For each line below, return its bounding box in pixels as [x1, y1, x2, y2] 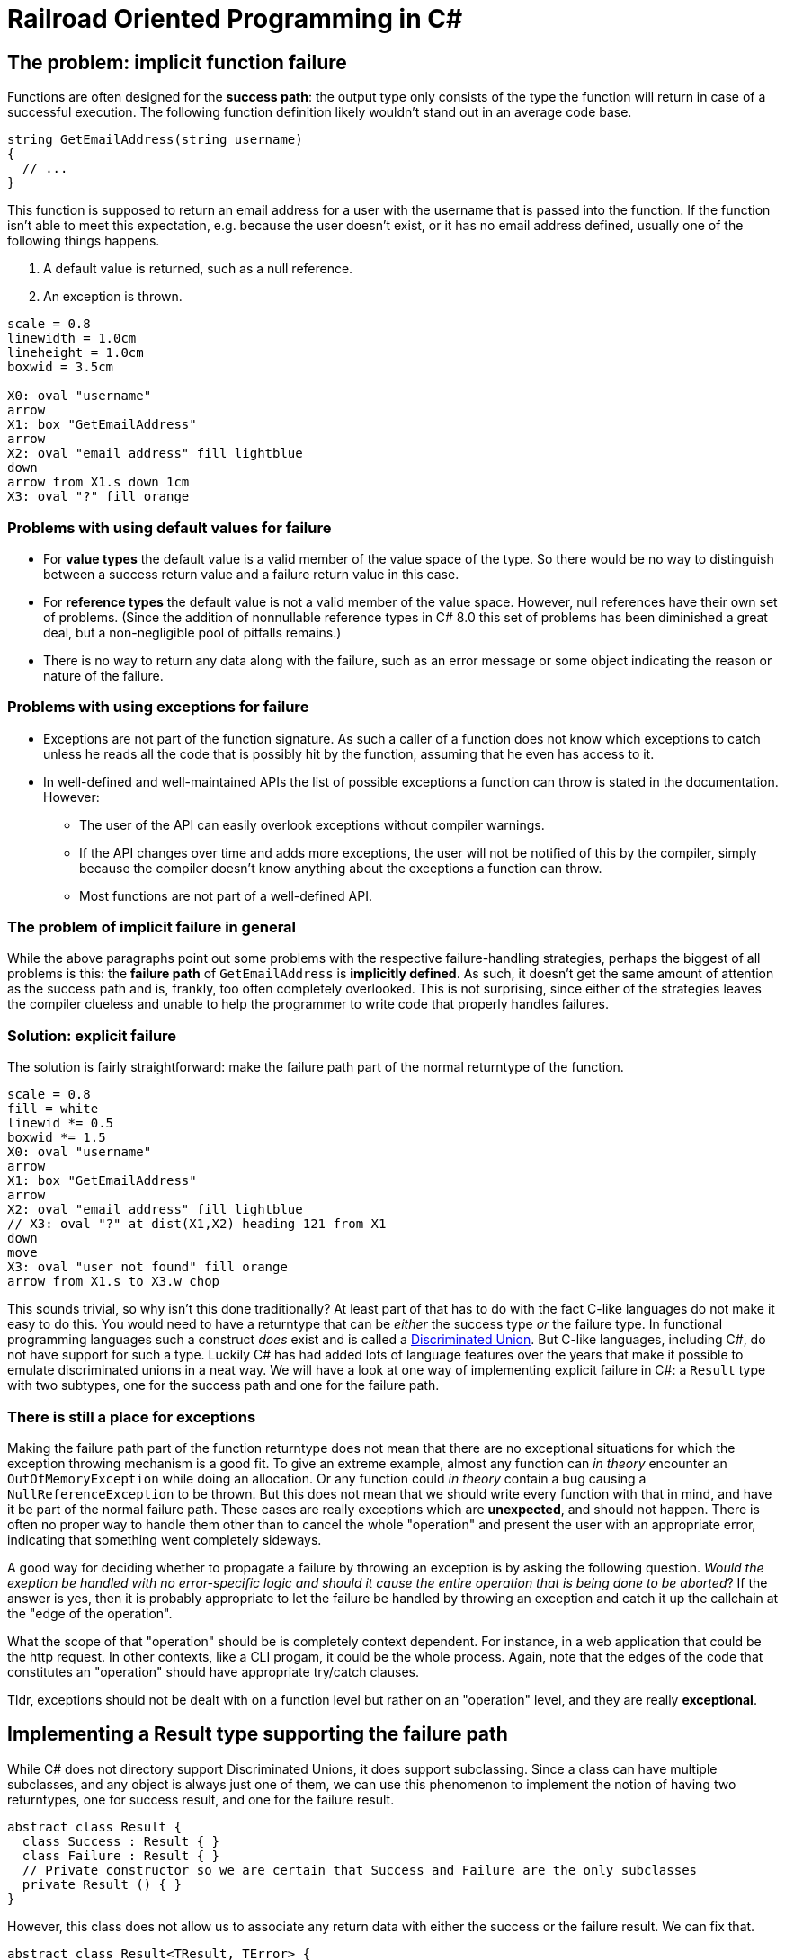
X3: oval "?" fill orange [7, 489, 190, 504]
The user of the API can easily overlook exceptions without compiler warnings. [79, 816, 545, 833]
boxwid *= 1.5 [7, 1130, 106, 1145]
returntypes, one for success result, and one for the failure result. [7, 1791, 395, 1807]
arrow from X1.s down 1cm [7, 475, 190, 490]
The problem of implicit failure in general [7, 918, 297, 937]
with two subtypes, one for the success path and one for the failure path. [7, 1377, 440, 1394]
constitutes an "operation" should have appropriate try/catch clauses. [7, 1663, 419, 1679]
